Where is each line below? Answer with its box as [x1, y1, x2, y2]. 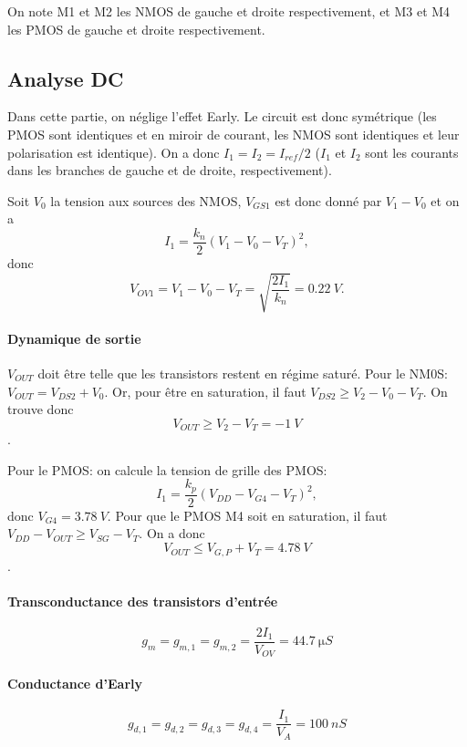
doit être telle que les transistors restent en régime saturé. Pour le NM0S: [37, 363, 448, 382]
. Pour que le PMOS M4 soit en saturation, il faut [107, 505, 388, 524]
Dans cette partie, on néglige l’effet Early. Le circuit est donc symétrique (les [7, 107, 437, 126]
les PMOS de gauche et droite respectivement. [7, 19, 265, 38]
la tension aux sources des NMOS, [50, 191, 242, 210]
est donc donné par [275, 191, 382, 210]
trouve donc [7, 399, 74, 419]
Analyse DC [7, 64, 124, 92]
